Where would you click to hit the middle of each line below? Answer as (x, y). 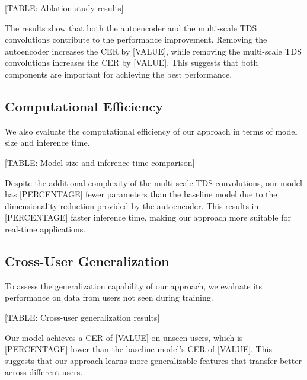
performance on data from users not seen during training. (109, 297)
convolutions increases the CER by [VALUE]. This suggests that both (132, 63)
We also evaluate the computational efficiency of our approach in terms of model (151, 131)
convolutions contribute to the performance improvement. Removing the (136, 39)
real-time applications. (45, 229)
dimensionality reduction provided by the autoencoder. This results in (132, 205)
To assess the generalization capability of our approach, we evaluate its (134, 285)
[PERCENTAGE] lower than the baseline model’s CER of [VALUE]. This (138, 349)
